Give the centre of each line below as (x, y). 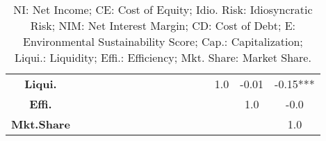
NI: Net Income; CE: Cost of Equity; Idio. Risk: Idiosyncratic (163, 9)
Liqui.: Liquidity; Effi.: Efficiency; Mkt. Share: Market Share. (163, 57)
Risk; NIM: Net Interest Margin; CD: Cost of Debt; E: (163, 25)
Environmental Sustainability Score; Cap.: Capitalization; (163, 41)
